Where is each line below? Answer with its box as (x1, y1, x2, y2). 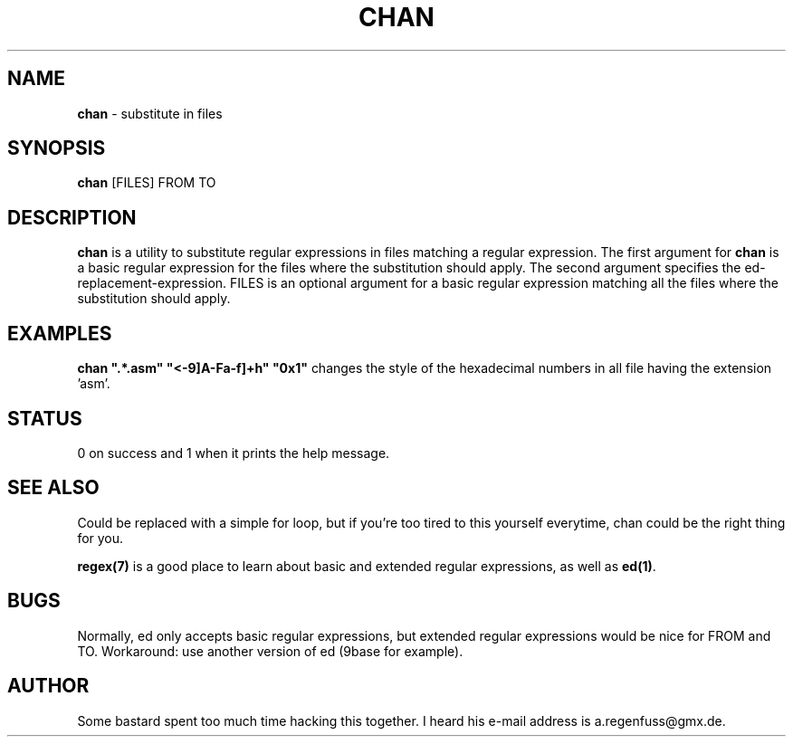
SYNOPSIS (7, 137, 106, 160)
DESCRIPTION (7, 205, 137, 229)
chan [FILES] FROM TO (77, 175, 216, 191)
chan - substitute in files (77, 105, 223, 121)
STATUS (7, 406, 82, 430)
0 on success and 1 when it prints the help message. (77, 444, 390, 461)
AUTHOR (7, 674, 90, 698)
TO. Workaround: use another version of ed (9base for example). (77, 643, 463, 659)
